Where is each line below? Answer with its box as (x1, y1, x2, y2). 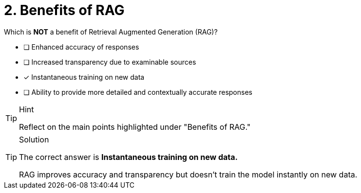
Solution (19, 134, 49, 144)
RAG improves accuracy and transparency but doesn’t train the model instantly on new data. (19, 169, 358, 179)
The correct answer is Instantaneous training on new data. (19, 152, 238, 162)
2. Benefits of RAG (4, 2, 125, 18)
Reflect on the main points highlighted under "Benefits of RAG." (19, 122, 251, 132)
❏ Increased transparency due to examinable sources (23, 57, 196, 66)
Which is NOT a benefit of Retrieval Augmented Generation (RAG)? (4, 27, 218, 36)
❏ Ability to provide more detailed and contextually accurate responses (23, 88, 252, 96)
